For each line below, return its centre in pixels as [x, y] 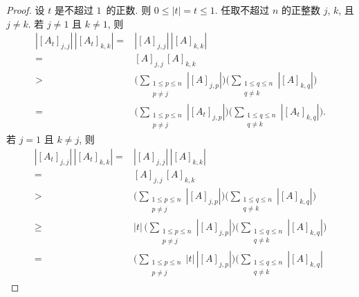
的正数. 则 [129, 10]
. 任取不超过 [242, 10]
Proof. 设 [26, 10]
